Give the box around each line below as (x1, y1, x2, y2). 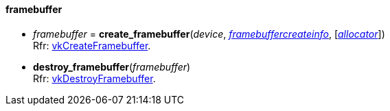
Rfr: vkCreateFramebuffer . (33, 39, 151, 51)
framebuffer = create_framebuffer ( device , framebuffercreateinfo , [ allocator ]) (33, 27, 385, 40)
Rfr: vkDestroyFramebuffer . (33, 72, 156, 84)
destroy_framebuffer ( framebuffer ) (33, 60, 191, 73)
